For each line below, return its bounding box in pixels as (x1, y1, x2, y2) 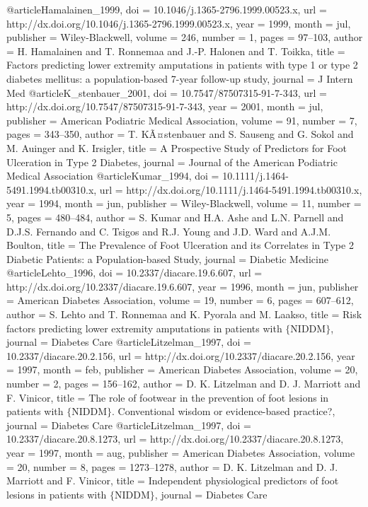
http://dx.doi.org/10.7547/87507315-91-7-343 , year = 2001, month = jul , (6, 99, 323, 114)
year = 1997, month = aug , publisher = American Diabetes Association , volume (6, 445, 355, 460)
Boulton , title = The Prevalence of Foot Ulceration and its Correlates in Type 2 (6, 238, 354, 252)
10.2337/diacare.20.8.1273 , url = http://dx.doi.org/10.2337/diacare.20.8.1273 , (6, 431, 344, 446)
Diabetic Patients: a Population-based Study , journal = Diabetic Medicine (6, 251, 328, 266)
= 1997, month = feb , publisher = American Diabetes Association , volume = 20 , (6, 362, 358, 377)
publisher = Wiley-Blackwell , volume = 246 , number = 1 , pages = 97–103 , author (6, 30, 363, 45)
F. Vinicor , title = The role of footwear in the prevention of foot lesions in (6, 390, 329, 404)
